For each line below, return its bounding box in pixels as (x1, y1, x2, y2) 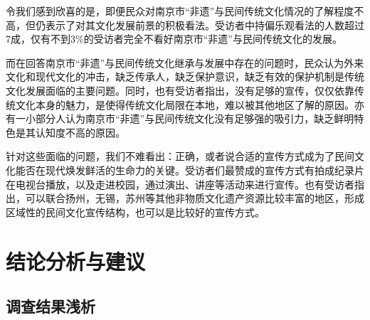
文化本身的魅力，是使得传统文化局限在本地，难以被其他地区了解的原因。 (15, 97, 354, 112)
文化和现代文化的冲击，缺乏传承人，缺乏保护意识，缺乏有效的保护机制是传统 (6, 69, 364, 84)
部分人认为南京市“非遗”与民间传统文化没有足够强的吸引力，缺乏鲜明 (35, 111, 354, 126)
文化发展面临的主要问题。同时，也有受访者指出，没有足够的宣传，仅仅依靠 (6, 82, 354, 97)
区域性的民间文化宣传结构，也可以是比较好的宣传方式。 (6, 204, 265, 219)
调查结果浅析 (6, 295, 95, 317)
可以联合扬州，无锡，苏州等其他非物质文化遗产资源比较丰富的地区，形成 (25, 191, 364, 206)
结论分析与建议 (6, 246, 146, 275)
